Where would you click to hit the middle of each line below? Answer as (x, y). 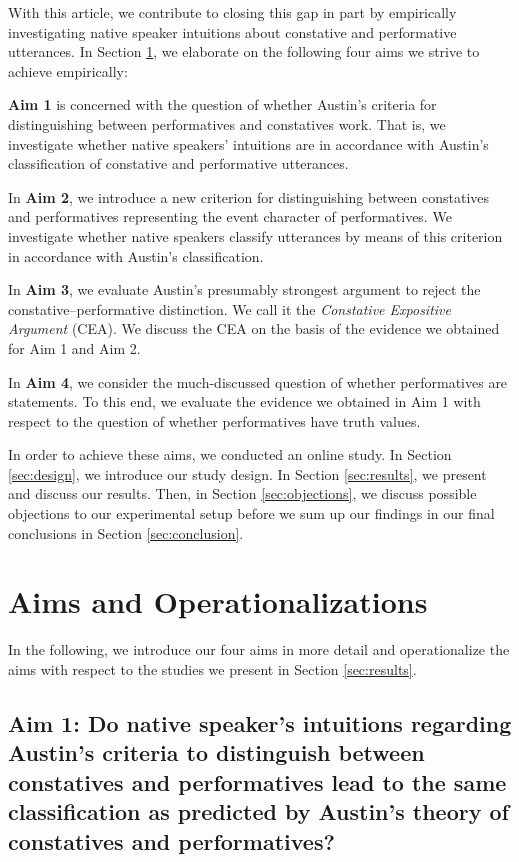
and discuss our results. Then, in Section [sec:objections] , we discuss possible (242, 493)
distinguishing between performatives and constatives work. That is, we (227, 123)
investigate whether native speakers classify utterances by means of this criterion (255, 235)
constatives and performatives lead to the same (257, 781)
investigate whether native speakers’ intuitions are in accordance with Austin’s (248, 143)
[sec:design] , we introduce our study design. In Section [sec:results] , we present (247, 473)
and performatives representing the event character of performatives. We (230, 216)
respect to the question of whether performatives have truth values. (214, 420)
